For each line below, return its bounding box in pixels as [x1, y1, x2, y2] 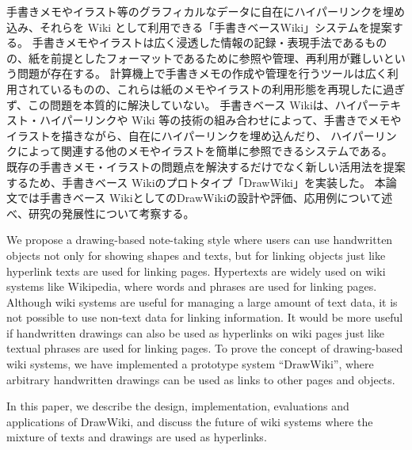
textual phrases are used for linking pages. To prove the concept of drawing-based [6, 340, 403, 357]
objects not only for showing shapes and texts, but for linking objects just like [6, 246, 386, 263]
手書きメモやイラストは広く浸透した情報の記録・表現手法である [32, 34, 365, 51]
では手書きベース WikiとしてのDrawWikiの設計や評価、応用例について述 [17, 189, 393, 206]
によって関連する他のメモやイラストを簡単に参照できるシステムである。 [17, 143, 393, 159]
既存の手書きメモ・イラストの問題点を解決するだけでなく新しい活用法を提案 [6, 158, 406, 174]
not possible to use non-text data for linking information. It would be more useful [6, 309, 403, 326]
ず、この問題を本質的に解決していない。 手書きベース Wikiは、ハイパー [6, 96, 380, 113]
